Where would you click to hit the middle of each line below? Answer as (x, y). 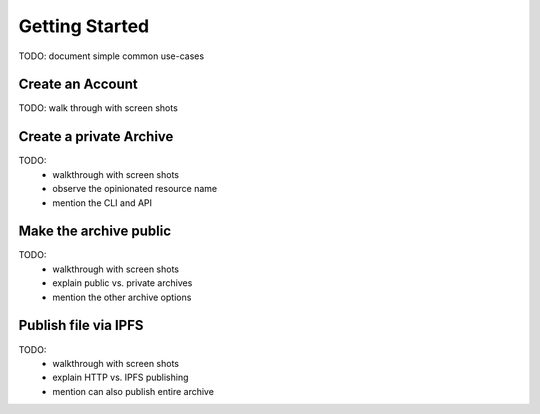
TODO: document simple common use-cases (111, 56)
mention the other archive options (122, 297)
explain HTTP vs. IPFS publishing (120, 377)
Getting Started (84, 26)
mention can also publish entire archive (133, 391)
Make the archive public (95, 231)
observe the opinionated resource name (135, 189)
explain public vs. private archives (122, 283)
